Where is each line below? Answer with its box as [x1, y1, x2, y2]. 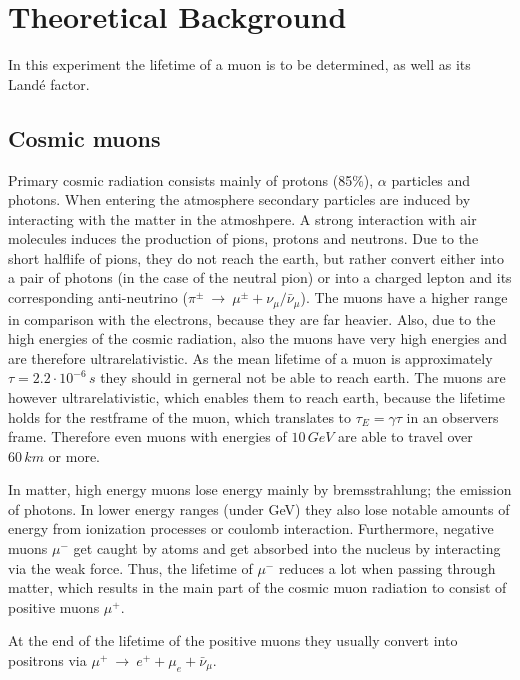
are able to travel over [338, 426, 473, 447]
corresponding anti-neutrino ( [8, 287, 188, 308]
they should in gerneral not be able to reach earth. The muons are [100, 367, 506, 388]
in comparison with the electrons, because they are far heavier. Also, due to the [8, 308, 496, 329]
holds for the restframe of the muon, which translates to [8, 406, 352, 427]
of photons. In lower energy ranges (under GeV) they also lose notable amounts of [8, 498, 510, 519]
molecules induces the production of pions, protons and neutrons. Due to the [8, 228, 479, 249]
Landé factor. [8, 73, 90, 94]
